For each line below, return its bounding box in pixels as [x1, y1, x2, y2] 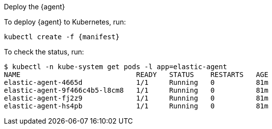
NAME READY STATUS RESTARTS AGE [4, 71, 269, 78]
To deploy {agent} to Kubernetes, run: [4, 18, 126, 26]
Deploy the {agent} [4, 2, 65, 11]
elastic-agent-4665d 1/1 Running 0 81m [4, 78, 269, 86]
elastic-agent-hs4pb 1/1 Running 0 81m [4, 102, 269, 110]
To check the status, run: [4, 48, 84, 56]
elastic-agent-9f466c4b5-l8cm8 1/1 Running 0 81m [4, 86, 269, 94]
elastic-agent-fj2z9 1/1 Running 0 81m [4, 94, 269, 102]
